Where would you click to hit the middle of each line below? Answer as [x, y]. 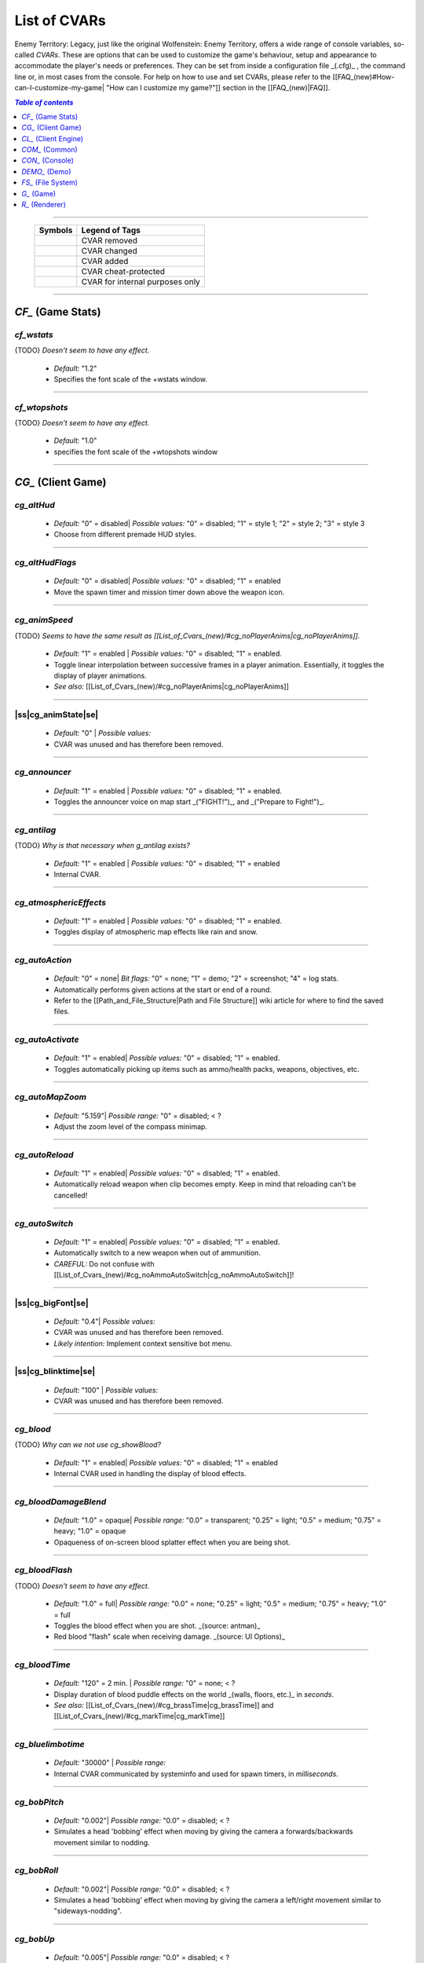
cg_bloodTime [42, 1665]
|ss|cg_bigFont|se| [52, 1303]
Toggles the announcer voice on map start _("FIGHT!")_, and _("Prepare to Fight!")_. [189, 802]
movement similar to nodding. [102, 1842]
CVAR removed [109, 241]
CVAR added [105, 261]
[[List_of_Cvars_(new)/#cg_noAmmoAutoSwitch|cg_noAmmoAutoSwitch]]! [174, 1274]
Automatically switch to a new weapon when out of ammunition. [157, 1253]
